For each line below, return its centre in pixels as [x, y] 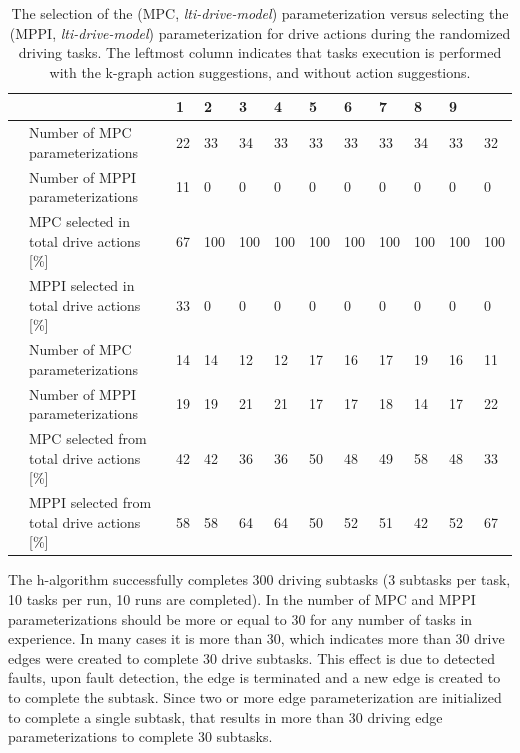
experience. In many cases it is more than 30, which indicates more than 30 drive [256, 638]
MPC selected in [79, 221]
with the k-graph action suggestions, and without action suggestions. [260, 71]
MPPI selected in [82, 285]
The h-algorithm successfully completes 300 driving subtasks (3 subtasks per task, [259, 579]
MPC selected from [88, 438]
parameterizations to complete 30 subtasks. [140, 736]
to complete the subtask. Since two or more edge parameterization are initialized [255, 696]
